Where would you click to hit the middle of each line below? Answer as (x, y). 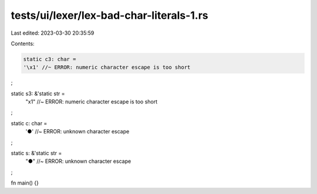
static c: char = (29, 123)
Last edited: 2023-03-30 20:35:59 (53, 33)
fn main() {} (25, 183)
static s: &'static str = (36, 153)
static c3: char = (50, 59)
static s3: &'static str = (38, 93)
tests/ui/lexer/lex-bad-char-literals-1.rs (109, 15)
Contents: (23, 44)
